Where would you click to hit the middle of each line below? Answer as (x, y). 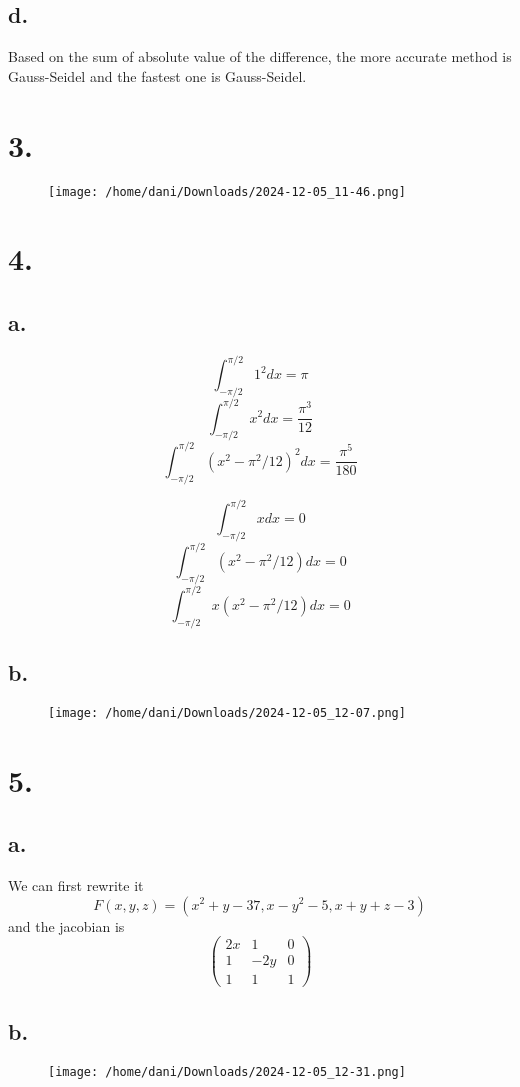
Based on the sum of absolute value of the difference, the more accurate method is (260, 56)
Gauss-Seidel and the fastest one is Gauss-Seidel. (157, 75)
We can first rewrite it (76, 884)
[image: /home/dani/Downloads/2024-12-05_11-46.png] (227, 191)
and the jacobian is (66, 925)
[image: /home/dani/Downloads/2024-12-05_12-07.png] (227, 712)
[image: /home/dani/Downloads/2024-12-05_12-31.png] (227, 1071)
